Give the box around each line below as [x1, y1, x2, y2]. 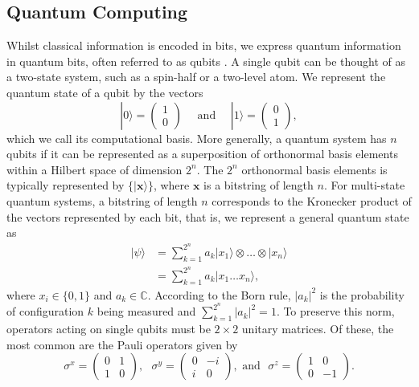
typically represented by [6, 177, 125, 193]
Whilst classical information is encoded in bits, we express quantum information [6, 37, 401, 54]
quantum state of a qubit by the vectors [6, 84, 203, 100]
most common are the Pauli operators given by [6, 336, 238, 352]
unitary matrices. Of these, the [241, 320, 394, 336]
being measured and [97, 303, 196, 320]
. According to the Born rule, [147, 286, 291, 303]
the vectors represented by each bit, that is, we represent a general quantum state [6, 208, 409, 225]
